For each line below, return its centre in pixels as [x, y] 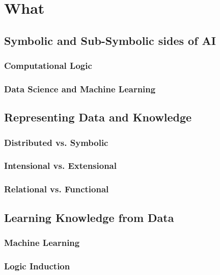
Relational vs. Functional [57, 189]
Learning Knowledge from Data [89, 217]
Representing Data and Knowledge [98, 117]
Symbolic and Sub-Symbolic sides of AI [110, 40]
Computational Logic [48, 66]
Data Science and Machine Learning [80, 89]
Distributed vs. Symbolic [56, 142]
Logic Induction [37, 266]
